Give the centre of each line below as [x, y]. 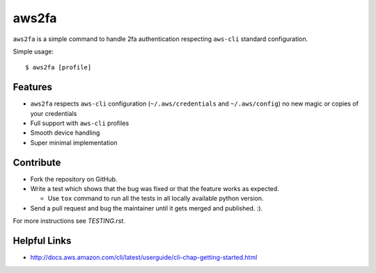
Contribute [37, 162]
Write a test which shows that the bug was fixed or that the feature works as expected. [155, 189]
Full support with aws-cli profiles [80, 123]
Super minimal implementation [74, 142]
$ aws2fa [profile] [58, 67]
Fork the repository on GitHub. [74, 179]
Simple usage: [33, 51]
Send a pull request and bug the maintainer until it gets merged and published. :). [147, 208]
